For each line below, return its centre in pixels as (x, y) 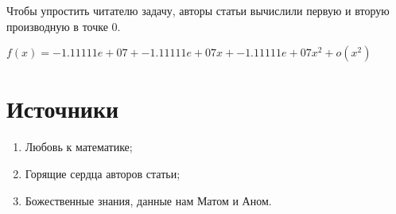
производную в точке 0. (64, 26)
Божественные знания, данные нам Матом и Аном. (148, 200)
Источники (63, 109)
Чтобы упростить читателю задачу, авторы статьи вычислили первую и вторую (198, 10)
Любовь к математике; (79, 147)
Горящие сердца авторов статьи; (103, 173)
